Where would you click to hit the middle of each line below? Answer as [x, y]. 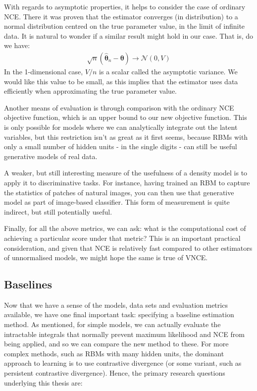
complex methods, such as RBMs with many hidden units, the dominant [114, 353]
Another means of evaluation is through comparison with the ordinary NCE [119, 107]
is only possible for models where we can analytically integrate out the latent [121, 127]
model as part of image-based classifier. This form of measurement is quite [117, 202]
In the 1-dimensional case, [44, 71]
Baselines [28, 284]
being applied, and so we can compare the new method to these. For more [116, 344]
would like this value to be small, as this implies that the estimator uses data [121, 81]
